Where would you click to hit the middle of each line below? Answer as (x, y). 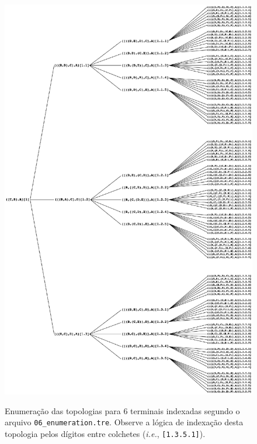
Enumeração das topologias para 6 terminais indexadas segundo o (122, 410)
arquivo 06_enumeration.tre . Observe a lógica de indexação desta (124, 422)
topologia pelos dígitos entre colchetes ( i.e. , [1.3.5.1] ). (105, 433)
